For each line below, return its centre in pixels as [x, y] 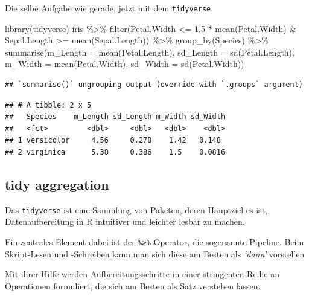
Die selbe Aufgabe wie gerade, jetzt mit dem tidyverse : [109, 8]
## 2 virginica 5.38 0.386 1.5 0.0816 [115, 152]
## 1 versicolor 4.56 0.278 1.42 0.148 [113, 140]
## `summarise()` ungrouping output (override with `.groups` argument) [154, 85]
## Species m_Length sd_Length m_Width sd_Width [115, 117]
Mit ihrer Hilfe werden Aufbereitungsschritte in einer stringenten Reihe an [142, 274]
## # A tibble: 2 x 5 [48, 105]
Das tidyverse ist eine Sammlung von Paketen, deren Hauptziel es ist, [136, 209]
